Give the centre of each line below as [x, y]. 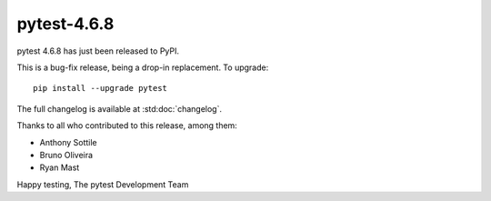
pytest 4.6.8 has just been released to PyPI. [98, 51]
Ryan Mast [60, 167]
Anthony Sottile [68, 142]
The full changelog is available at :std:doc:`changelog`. [120, 108]
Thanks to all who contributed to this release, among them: [127, 126]
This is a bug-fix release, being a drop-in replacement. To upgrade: [143, 67]
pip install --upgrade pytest [100, 88]
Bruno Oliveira [66, 155]
